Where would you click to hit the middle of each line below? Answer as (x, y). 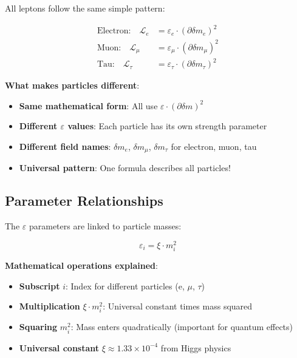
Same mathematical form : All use (88, 105)
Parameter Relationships (84, 201)
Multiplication (50, 306)
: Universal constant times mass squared (178, 306)
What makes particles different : (72, 85)
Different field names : (65, 146)
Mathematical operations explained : (81, 265)
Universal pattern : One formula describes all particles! (125, 168)
